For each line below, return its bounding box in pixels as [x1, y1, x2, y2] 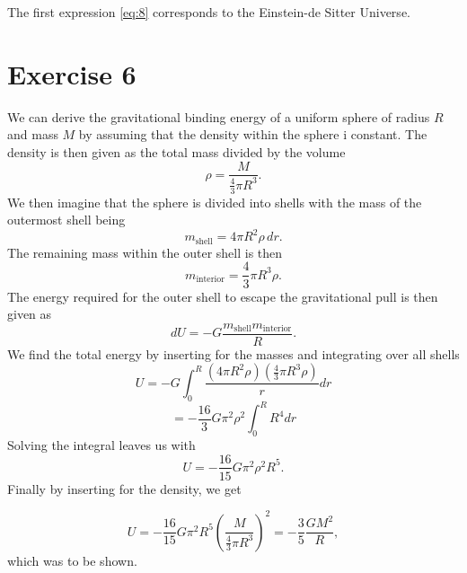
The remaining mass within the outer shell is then [7, 242, 283, 261]
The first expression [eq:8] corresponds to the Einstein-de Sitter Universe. [7, 3, 410, 21]
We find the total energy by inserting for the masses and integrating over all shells [7, 344, 460, 363]
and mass [7, 125, 58, 144]
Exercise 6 [7, 55, 137, 92]
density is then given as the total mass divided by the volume [7, 142, 346, 161]
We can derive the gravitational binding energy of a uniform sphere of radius [7, 107, 430, 126]
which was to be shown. [7, 551, 137, 569]
